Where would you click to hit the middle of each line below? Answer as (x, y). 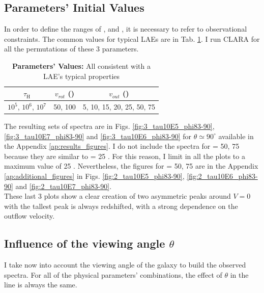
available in (236, 136)
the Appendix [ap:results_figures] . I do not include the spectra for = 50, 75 (122, 146)
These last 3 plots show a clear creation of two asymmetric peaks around (118, 196)
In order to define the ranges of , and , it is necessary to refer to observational (126, 29)
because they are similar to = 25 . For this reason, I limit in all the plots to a (125, 156)
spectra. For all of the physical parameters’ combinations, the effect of (113, 274)
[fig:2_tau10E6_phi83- (222, 176)
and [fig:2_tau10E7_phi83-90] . (64, 186)
